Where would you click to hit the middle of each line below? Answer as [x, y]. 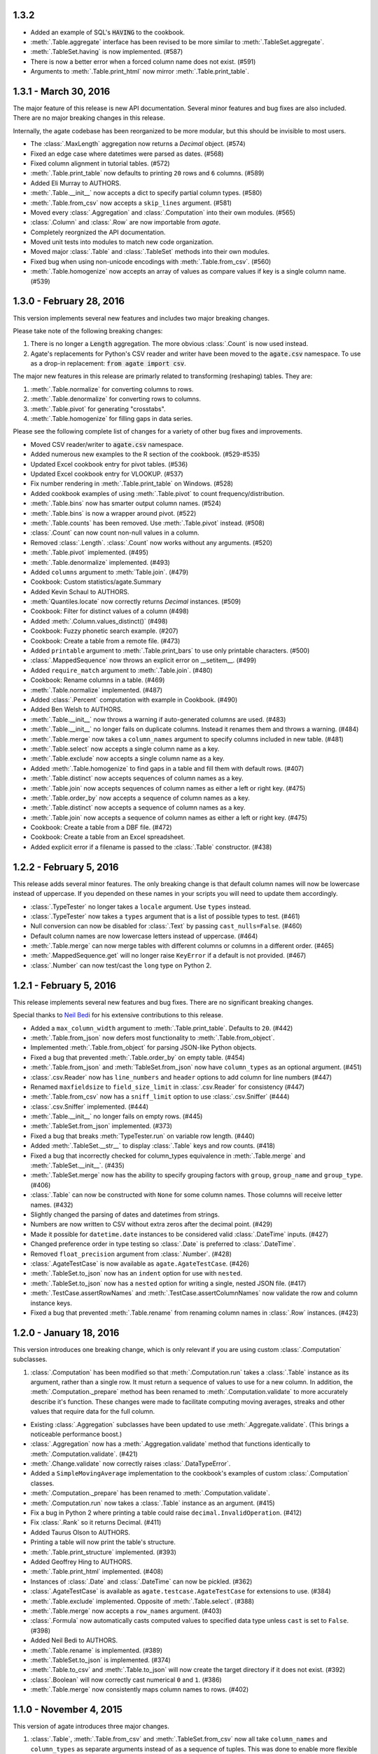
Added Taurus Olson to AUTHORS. [80, 1532]
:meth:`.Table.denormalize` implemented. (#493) [100, 562]
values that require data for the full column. [93, 1412]
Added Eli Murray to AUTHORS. [76, 183]
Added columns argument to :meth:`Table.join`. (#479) [110, 572]
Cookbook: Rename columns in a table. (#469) [98, 680]
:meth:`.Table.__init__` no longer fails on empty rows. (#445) [117, 1116]
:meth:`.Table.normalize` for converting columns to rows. [112, 389]
